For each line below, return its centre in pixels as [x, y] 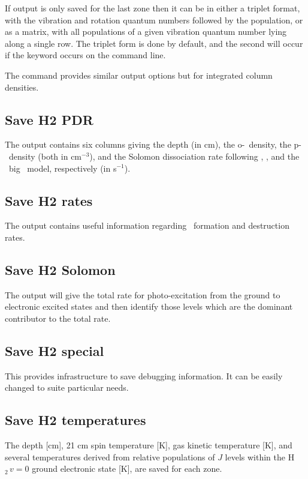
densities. [22, 87]
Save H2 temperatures [76, 420]
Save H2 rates [49, 200]
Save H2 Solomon [60, 269]
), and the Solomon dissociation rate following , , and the [194, 156]
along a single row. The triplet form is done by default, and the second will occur [154, 43]
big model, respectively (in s [63, 168]
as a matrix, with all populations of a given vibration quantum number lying [146, 32]
